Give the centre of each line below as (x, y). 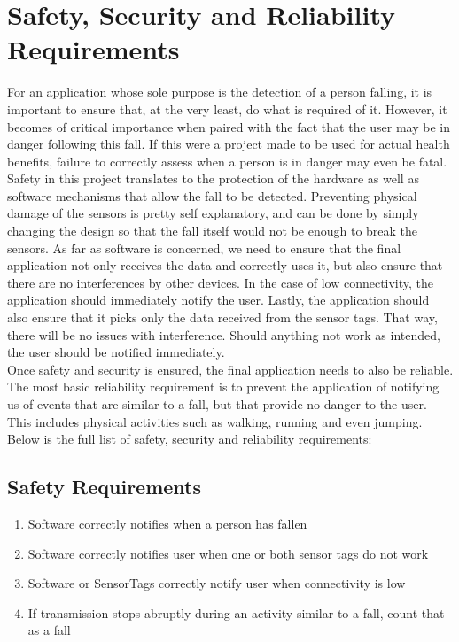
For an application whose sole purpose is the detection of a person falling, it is (220, 92)
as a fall (49, 630)
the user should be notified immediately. (116, 352)
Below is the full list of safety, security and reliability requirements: (190, 439)
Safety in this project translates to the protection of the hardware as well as (213, 178)
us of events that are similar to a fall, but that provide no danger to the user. (217, 404)
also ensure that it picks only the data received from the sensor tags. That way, (222, 317)
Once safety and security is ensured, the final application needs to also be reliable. (230, 369)
